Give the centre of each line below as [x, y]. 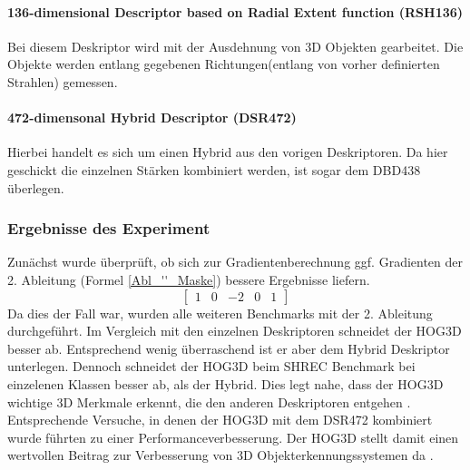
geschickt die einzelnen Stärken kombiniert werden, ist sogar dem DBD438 [214, 169]
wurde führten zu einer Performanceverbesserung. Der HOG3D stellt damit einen [233, 437]
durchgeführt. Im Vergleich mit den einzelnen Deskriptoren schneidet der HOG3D [235, 331]
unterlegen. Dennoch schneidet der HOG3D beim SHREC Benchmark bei [211, 366]
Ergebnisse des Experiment [109, 228]
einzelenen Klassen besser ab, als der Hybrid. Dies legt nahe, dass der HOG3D [225, 383]
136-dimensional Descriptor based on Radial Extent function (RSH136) [235, 11]
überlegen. [36, 187]
